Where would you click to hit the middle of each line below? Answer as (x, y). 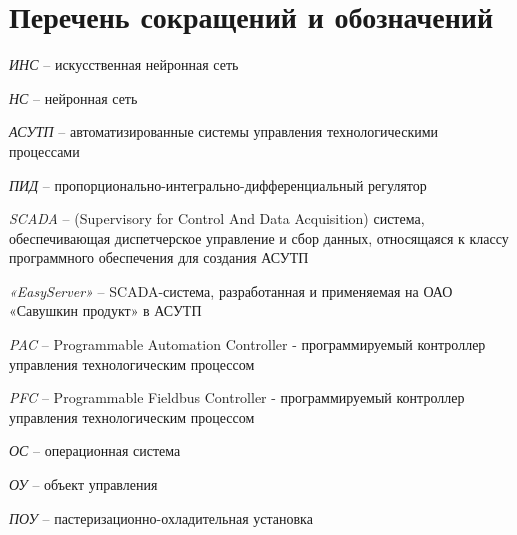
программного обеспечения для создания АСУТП (159, 257)
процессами (44, 150)
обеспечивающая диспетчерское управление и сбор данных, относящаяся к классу (259, 237)
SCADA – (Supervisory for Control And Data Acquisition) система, (217, 218)
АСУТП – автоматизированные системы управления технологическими (224, 131)
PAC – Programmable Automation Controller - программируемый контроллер (247, 344)
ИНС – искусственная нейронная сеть (124, 64)
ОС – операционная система (95, 450)
